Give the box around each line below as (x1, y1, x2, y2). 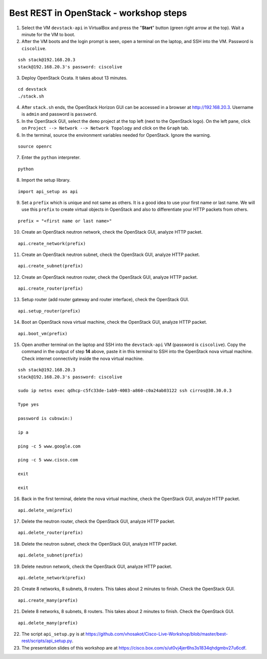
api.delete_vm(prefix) (18, 507, 73, 513)
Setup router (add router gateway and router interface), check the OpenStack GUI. (21, 297, 189, 303)
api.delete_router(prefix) (18, 530, 84, 536)
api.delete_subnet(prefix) (18, 553, 84, 558)
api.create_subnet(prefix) (18, 263, 84, 269)
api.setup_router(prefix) (18, 308, 81, 314)
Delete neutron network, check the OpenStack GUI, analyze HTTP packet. (21, 563, 173, 569)
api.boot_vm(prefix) (18, 331, 68, 336)
